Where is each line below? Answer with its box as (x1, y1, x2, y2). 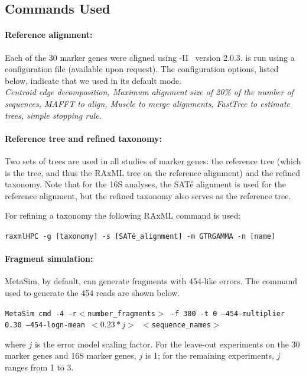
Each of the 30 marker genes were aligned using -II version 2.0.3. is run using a (5, 51, 295, 63)
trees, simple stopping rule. (5, 109, 102, 121)
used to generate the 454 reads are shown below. (5, 286, 180, 298)
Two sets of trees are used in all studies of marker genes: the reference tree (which (5, 154, 301, 167)
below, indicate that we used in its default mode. (5, 74, 182, 86)
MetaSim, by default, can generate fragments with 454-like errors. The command (5, 275, 297, 287)
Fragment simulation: (5, 252, 93, 265)
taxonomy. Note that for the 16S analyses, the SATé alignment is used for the (5, 178, 286, 190)
